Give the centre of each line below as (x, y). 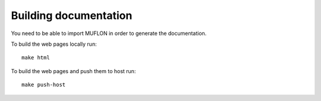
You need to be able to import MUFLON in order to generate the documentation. (109, 33)
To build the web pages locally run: (54, 44)
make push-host (44, 85)
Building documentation (72, 15)
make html (36, 58)
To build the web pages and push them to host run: (73, 71)
